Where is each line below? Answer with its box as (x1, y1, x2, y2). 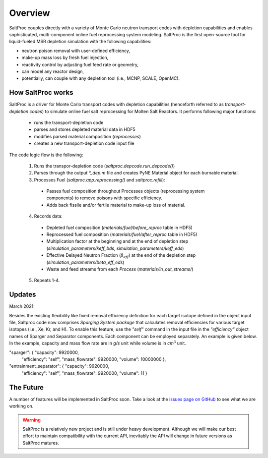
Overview (9, 7, 50, 18)
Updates (9, 290, 36, 299)
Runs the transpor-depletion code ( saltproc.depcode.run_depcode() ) (34, 163, 175, 169)
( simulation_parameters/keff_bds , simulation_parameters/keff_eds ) (46, 245, 184, 251)
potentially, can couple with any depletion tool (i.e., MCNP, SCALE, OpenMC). (21, 75, 180, 81)
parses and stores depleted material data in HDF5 (34, 126, 136, 132)
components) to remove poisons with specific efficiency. (46, 195, 162, 201)
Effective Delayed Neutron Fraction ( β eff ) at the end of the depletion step (46, 252, 196, 260)
